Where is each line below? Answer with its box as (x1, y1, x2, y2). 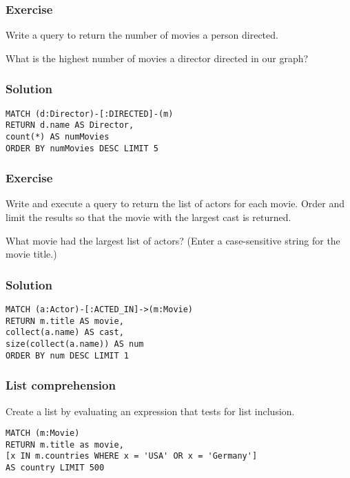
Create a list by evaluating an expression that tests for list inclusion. (6, 403, 295, 418)
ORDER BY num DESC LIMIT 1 (6, 350, 129, 361)
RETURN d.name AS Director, (6, 120, 134, 131)
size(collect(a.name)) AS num (6, 339, 144, 350)
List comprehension (6, 376, 116, 394)
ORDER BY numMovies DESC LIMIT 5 (6, 143, 158, 153)
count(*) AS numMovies (6, 131, 110, 142)
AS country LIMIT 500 (6, 463, 105, 473)
